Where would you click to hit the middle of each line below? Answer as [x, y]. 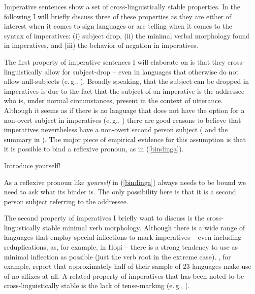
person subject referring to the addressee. [66, 201]
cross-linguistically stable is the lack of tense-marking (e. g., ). [97, 285]
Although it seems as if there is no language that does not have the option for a [124, 110]
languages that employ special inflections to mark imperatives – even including [123, 237]
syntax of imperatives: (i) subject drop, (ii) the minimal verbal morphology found [127, 35]
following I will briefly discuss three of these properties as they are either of [118, 16]
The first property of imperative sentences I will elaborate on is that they [115, 61]
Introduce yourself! [32, 165]
